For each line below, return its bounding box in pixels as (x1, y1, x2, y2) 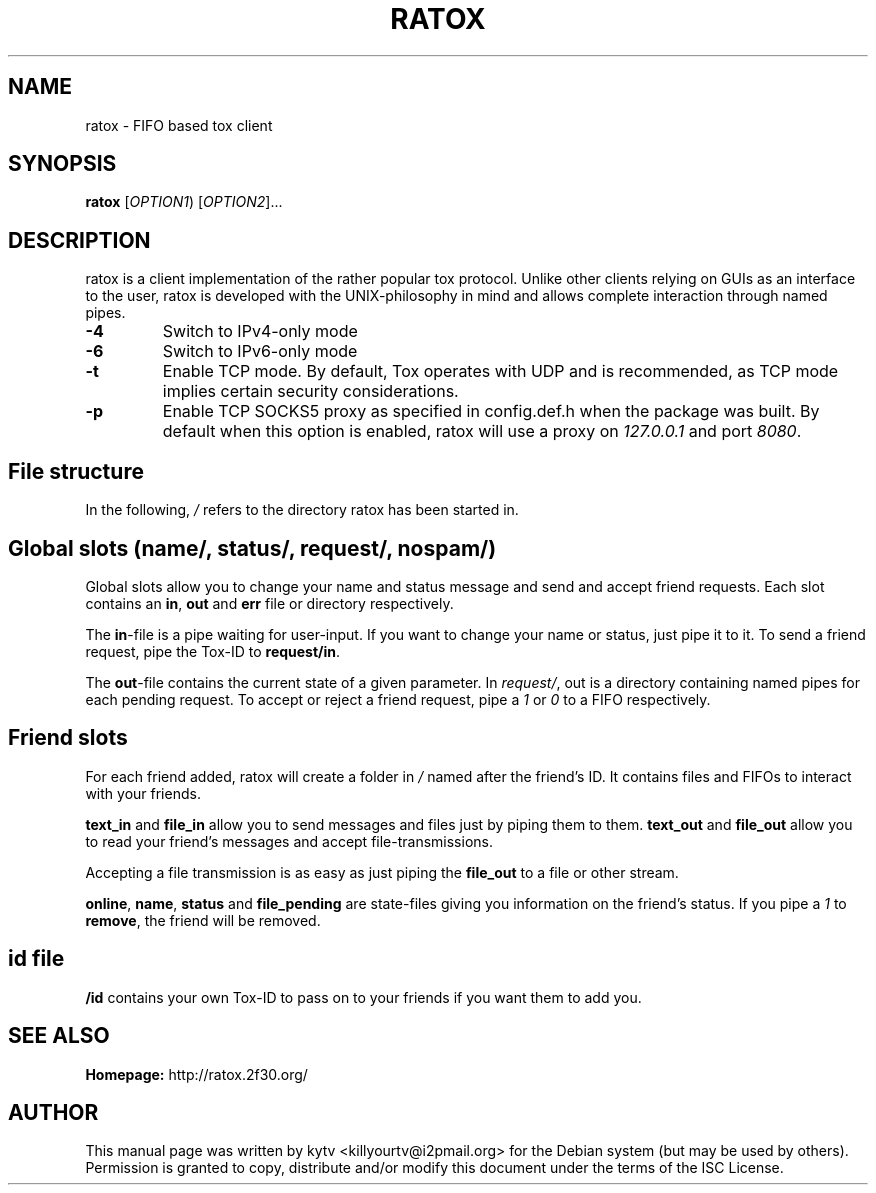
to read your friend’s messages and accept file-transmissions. (85, 832, 493, 850)
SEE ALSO (8, 1023, 110, 1049)
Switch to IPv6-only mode (162, 341, 358, 362)
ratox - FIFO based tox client (85, 116, 273, 134)
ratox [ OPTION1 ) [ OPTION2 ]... (85, 193, 283, 211)
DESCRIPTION (8, 227, 151, 253)
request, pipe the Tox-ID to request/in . (85, 642, 341, 660)
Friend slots (8, 725, 128, 751)
